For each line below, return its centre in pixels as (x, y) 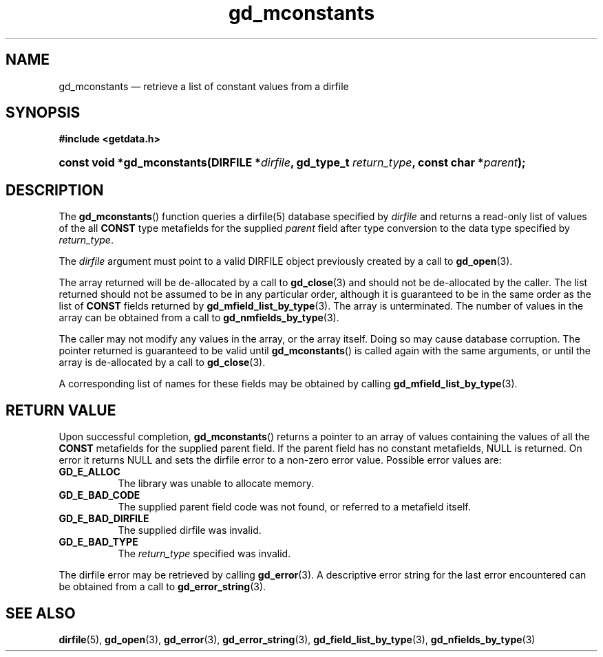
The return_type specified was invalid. (204, 554)
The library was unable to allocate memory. (216, 484)
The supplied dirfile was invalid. (190, 530)
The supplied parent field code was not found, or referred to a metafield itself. (294, 507)
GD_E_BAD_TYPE (98, 542)
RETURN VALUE (61, 410)
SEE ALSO (41, 613)
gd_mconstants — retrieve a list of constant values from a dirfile (204, 86)
